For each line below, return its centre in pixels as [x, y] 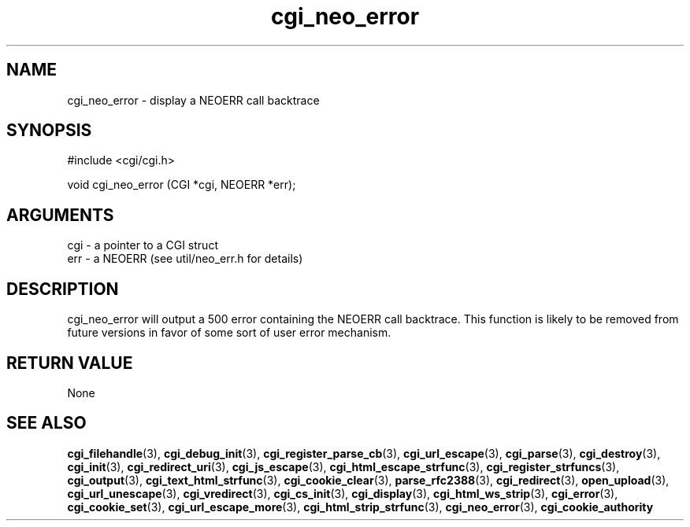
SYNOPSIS [49, 131]
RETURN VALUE [70, 363]
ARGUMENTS [60, 215]
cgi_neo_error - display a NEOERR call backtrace [193, 100]
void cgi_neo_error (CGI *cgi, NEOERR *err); [182, 185]
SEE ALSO [46, 423]
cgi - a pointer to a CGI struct [143, 245]
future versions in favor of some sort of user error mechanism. [229, 333]
